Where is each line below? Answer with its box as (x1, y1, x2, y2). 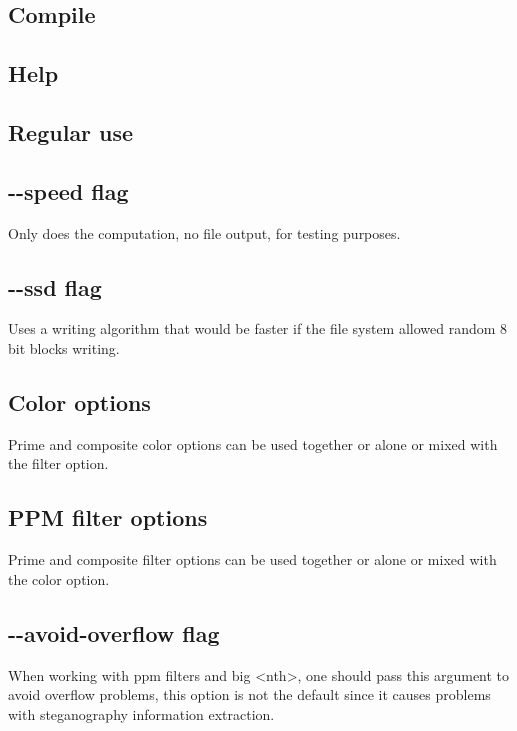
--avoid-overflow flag (8, 617, 220, 648)
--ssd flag (8, 271, 102, 302)
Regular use (8, 116, 134, 147)
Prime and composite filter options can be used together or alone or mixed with (8, 549, 497, 570)
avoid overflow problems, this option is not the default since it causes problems (8, 684, 491, 705)
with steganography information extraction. (8, 703, 275, 724)
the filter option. (8, 453, 109, 474)
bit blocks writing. (8, 337, 120, 358)
